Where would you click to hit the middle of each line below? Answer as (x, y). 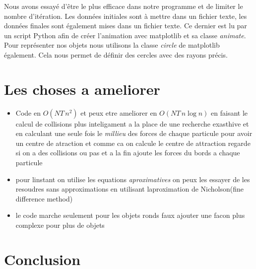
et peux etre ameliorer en (119, 112)
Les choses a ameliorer (82, 89)
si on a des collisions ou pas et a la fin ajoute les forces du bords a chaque (128, 153)
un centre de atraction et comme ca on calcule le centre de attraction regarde (133, 143)
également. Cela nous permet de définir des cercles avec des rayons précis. (116, 54)
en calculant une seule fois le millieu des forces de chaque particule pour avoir (134, 133)
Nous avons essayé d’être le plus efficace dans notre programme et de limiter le (124, 6)
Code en (28, 112)
